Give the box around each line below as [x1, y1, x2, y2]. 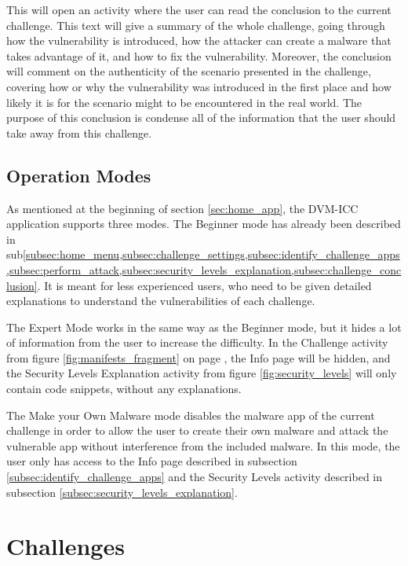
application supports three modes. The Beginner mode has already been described [6, 215, 401, 232]
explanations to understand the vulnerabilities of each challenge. [6, 292, 315, 309]
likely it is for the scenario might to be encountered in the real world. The [6, 94, 362, 110]
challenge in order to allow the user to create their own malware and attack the [6, 422, 388, 439]
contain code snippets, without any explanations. [6, 380, 242, 397]
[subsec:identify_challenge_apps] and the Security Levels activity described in [6, 469, 383, 485]
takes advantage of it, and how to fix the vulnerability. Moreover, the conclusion [6, 47, 392, 64]
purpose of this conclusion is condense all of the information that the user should [6, 109, 396, 126]
